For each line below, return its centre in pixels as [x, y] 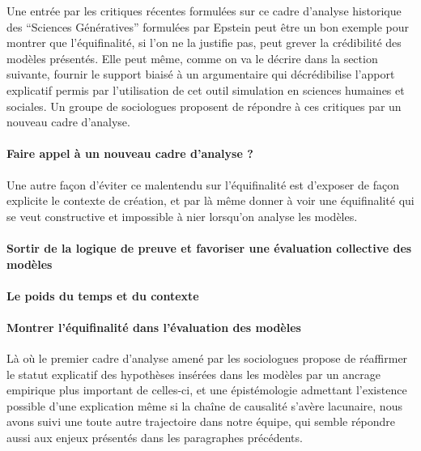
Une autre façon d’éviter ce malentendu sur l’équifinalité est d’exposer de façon [203, 184]
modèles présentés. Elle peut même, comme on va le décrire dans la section [192, 58]
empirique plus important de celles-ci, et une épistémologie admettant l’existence [207, 390]
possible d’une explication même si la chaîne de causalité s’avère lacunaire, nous [204, 405]
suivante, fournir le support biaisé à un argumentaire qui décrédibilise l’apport [201, 74]
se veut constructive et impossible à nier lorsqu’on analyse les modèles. [182, 216]
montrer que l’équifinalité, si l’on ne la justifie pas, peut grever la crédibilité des [204, 43]
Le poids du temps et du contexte [103, 295]
